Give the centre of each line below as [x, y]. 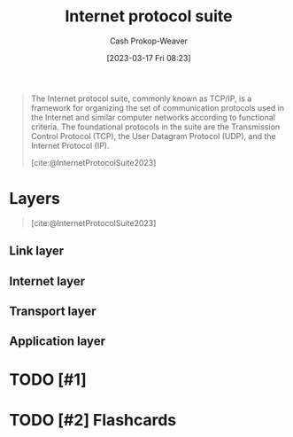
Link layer [37, 251]
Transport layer [53, 312]
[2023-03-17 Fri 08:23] [149, 58]
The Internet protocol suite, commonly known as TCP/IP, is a [141, 98]
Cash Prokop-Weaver [149, 41]
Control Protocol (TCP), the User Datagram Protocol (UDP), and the [153, 136]
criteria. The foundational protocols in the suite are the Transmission [155, 127]
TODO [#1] [48, 379]
